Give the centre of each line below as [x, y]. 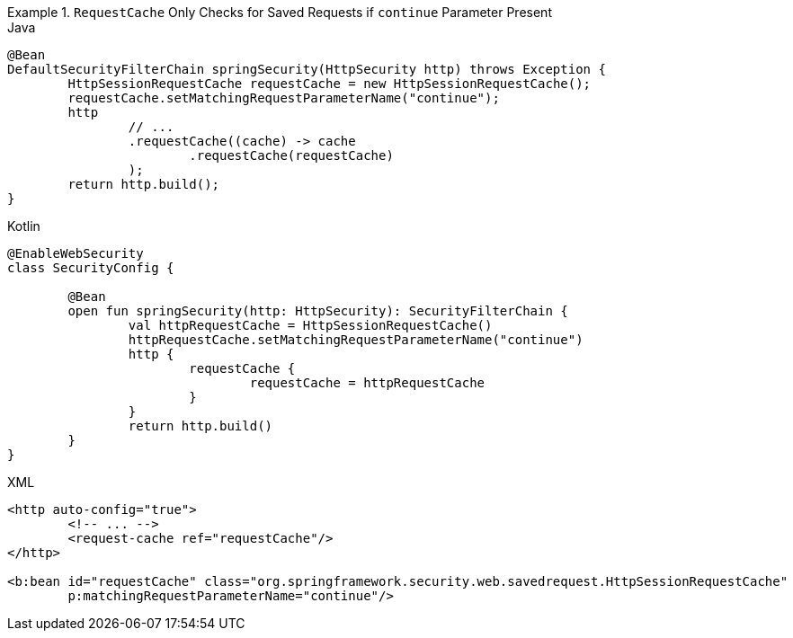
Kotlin [24, 226]
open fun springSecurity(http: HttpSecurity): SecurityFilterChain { [318, 311]
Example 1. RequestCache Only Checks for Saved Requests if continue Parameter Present [280, 12]
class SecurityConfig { [91, 268]
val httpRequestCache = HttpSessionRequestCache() [310, 325]
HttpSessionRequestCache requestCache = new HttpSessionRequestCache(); [330, 84]
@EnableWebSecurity [76, 253]
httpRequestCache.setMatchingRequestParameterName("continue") [356, 340]
